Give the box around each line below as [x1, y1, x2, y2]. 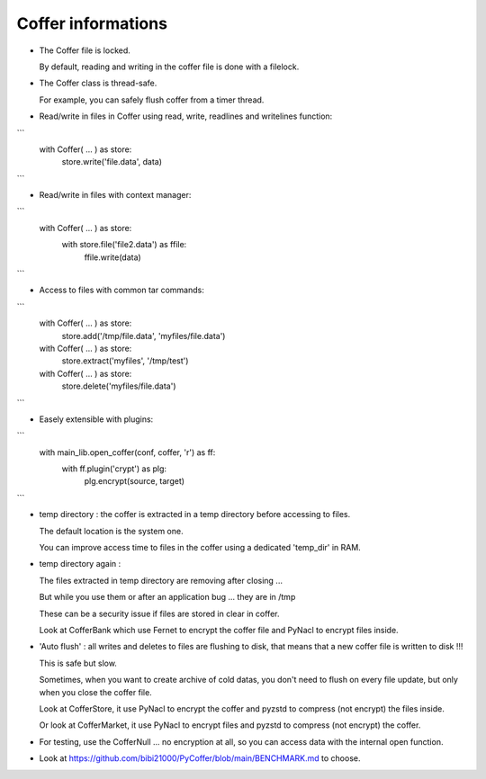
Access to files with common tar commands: [39, 284, 204, 296]
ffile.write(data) [84, 252, 141, 263]
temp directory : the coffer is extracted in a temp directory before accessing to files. [39, 509, 351, 520]
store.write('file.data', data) [61, 157, 162, 167]
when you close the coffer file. [39, 686, 152, 697]
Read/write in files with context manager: [39, 190, 192, 201]
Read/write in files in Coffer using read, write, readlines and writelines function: [39, 111, 333, 121]
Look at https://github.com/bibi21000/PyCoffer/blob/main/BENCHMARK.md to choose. [39, 753, 361, 764]
